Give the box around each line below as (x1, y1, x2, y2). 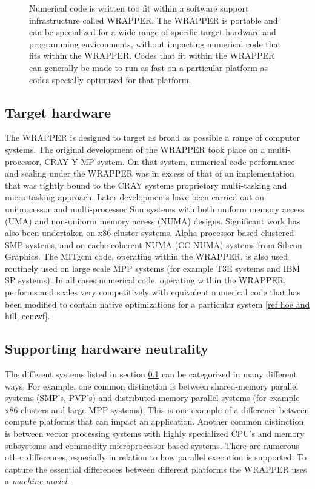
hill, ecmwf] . (5, 309, 50, 322)
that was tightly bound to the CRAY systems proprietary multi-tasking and (5, 178, 287, 191)
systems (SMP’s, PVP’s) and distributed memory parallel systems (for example (5, 391, 300, 404)
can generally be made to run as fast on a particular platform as (29, 61, 268, 73)
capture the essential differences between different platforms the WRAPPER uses (5, 462, 307, 475)
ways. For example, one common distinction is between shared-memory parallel (5, 379, 299, 392)
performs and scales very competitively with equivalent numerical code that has (5, 286, 301, 298)
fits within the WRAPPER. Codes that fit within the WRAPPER (29, 49, 275, 62)
